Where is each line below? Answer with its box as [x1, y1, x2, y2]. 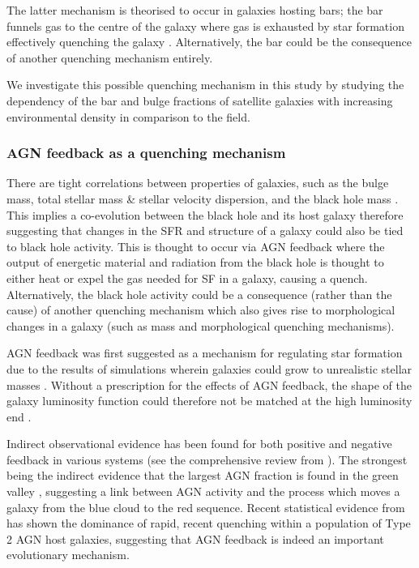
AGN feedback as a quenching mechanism [6, 143, 286, 163]
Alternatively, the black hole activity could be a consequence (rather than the [6, 285, 392, 302]
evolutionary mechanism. [6, 546, 130, 563]
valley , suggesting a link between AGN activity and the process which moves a [6, 483, 400, 500]
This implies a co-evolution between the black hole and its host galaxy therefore [6, 206, 404, 223]
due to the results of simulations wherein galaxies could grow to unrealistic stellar [6, 360, 413, 377]
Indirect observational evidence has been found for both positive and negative [6, 435, 392, 452]
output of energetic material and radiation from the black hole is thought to [6, 254, 384, 271]
